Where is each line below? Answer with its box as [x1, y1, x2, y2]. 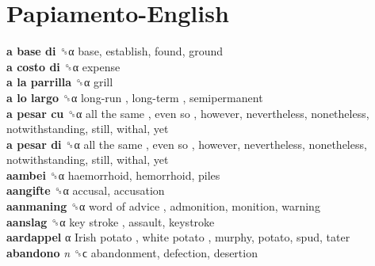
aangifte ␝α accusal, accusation [6, 182, 165, 199]
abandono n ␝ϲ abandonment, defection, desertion [6, 244, 258, 260]
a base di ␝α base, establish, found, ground [6, 43, 224, 59]
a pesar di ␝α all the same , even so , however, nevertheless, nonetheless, [6, 135, 367, 152]
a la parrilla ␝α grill [6, 74, 113, 90]
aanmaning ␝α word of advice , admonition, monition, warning [6, 198, 320, 215]
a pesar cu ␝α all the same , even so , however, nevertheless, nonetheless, [6, 104, 369, 121]
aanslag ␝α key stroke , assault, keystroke [6, 213, 215, 230]
